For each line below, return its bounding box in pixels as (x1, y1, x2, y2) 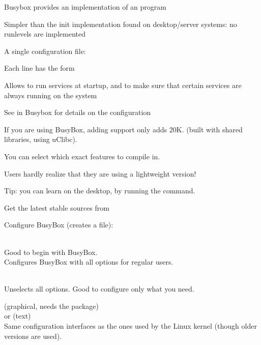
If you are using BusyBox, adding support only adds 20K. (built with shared (4, 124, 243, 134)
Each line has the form (4, 63, 75, 73)
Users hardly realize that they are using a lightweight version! (4, 168, 196, 179)
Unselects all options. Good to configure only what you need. (4, 283, 194, 294)
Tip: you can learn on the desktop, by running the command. (4, 185, 195, 196)
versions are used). (4, 330, 62, 341)
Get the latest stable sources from (4, 202, 109, 213)
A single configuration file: (4, 45, 86, 56)
